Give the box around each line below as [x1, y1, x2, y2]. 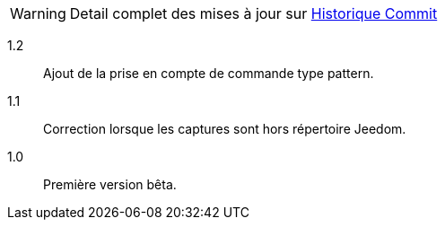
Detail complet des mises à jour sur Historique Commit [69, 4, 438, 22]
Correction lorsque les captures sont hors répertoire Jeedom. [43, 121, 406, 136]
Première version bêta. [43, 177, 177, 192]
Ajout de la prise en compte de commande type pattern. [43, 65, 374, 81]
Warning [10, 4, 66, 22]
